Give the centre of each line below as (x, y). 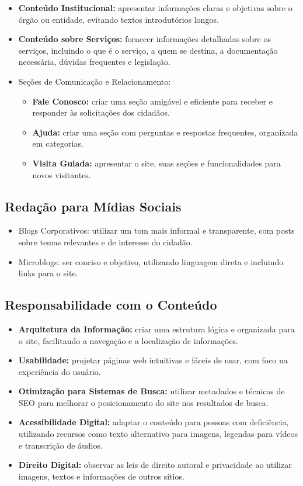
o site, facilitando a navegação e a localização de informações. (128, 340)
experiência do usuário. (60, 371)
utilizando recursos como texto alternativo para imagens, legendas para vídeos (158, 434)
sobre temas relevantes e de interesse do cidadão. (105, 242)
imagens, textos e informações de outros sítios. (101, 476)
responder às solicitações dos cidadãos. (101, 112)
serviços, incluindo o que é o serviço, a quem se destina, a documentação (148, 50)
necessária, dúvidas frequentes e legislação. (95, 62)
